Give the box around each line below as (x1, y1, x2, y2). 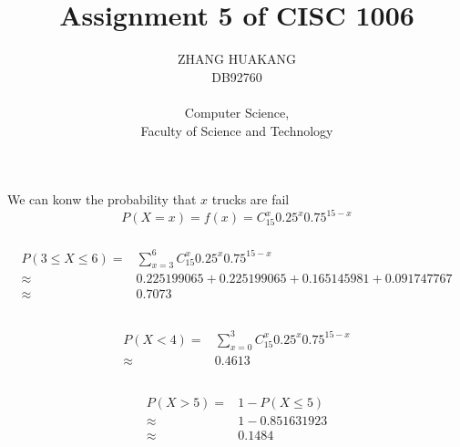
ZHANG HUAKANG (177, 49, 297, 68)
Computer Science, (184, 102, 290, 121)
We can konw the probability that (7, 190, 197, 209)
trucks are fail (211, 190, 290, 209)
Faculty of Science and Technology (140, 120, 333, 140)
